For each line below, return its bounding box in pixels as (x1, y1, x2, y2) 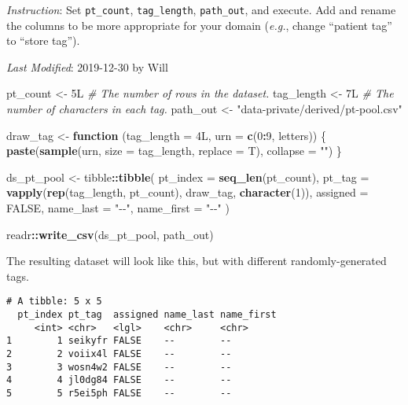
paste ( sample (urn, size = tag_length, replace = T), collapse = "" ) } (6, 142, 342, 159)
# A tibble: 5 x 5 (6, 296, 102, 307)
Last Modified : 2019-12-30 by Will (6, 58, 168, 75)
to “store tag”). (6, 32, 80, 49)
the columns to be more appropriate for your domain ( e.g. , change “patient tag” (6, 17, 392, 33)
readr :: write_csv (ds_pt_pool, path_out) (6, 226, 214, 242)
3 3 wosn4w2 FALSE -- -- (6, 361, 232, 373)
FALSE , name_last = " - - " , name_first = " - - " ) (6, 200, 230, 215)
